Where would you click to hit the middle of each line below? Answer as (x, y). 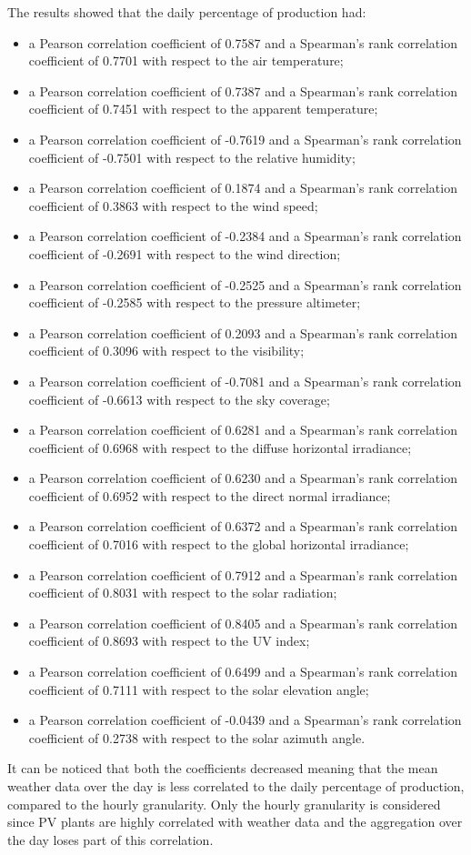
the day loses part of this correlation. (110, 839)
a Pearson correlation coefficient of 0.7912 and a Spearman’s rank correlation (243, 574)
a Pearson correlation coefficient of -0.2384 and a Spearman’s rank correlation (245, 236)
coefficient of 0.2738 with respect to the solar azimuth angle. (197, 737)
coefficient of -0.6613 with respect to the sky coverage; (179, 399)
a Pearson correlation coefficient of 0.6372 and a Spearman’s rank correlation (243, 526)
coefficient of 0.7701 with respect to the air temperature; (186, 60)
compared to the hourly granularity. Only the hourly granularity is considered (224, 804)
